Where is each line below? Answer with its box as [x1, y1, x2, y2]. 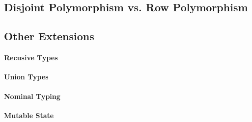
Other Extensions [4, 28, 94, 44]
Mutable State [4, 110, 54, 120]
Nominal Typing [4, 91, 60, 101]
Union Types [4, 72, 49, 82]
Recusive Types [4, 52, 58, 63]
